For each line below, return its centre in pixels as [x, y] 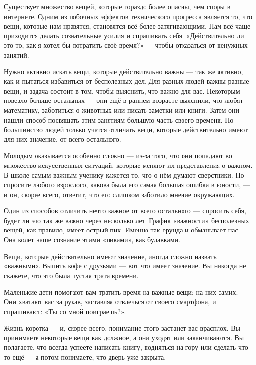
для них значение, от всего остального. [63, 139]
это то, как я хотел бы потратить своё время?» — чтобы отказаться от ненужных [126, 45]
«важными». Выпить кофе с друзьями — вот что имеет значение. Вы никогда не [125, 266]
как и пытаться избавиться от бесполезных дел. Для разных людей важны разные [127, 81]
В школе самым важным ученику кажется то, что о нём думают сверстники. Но [124, 175]
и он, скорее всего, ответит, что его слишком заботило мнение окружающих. [119, 194]
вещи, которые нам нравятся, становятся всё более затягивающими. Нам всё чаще [127, 26]
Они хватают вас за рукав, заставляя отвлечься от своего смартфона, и [110, 302]
